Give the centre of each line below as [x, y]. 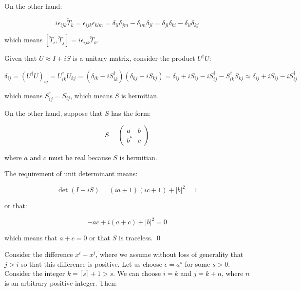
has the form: [131, 113]
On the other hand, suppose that [54, 113]
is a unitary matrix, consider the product [134, 58]
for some [198, 264]
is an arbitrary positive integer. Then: [61, 282]
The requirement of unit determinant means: [71, 173]
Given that [21, 58]
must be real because [80, 157]
